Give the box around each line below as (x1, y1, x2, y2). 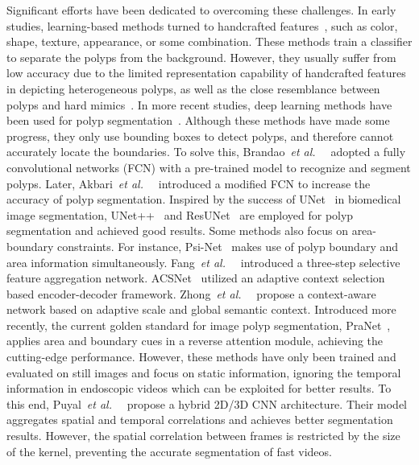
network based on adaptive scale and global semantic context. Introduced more (6, 301, 396, 318)
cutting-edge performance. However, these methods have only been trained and (6, 348, 396, 365)
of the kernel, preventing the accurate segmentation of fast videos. (6, 442, 332, 459)
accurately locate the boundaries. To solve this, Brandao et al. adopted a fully (6, 143, 406, 160)
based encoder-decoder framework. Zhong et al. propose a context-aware (6, 285, 376, 302)
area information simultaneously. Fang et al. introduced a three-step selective (6, 253, 400, 270)
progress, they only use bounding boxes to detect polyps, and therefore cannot (6, 127, 394, 144)
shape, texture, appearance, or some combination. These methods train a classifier (6, 33, 413, 50)
